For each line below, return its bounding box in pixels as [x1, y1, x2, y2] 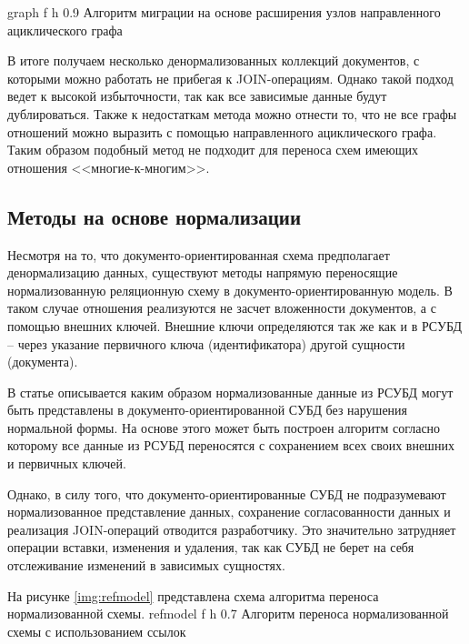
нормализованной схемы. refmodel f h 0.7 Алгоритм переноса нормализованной [7, 604, 449, 623]
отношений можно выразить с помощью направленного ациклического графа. [7, 122, 437, 141]
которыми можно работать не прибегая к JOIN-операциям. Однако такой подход [7, 68, 454, 87]
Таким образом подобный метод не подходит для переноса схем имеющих [7, 140, 419, 159]
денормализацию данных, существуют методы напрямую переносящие [7, 263, 398, 282]
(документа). [7, 352, 78, 371]
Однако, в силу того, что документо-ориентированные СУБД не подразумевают [7, 484, 446, 503]
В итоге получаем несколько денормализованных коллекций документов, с [7, 51, 420, 70]
